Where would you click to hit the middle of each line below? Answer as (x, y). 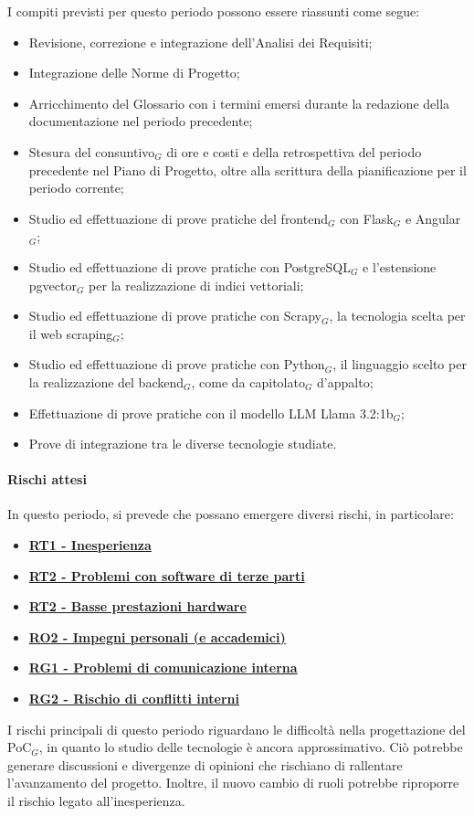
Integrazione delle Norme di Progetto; (134, 73)
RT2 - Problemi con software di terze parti (167, 575)
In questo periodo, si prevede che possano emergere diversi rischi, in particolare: (231, 514)
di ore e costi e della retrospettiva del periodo (294, 151)
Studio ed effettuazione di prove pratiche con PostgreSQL (190, 266)
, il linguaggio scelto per (400, 364)
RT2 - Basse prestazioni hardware (137, 606)
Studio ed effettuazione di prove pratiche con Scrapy (175, 316)
